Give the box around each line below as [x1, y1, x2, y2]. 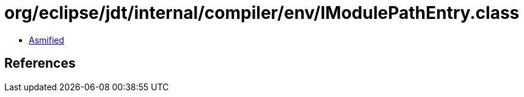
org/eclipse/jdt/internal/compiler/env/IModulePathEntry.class [4, 2, 520, 23]
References [4, 56, 76, 71]
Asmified [29, 34, 65, 45]
